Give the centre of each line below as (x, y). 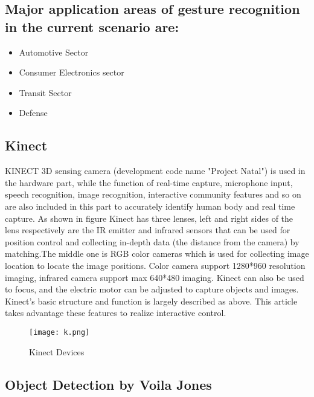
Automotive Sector (54, 52)
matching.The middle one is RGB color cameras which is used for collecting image (157, 253)
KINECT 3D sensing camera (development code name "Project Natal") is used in (155, 171)
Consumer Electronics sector (72, 72)
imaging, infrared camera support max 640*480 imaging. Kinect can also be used (155, 277)
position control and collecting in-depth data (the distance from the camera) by (152, 241)
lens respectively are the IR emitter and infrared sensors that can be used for (148, 230)
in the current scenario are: (92, 26)
